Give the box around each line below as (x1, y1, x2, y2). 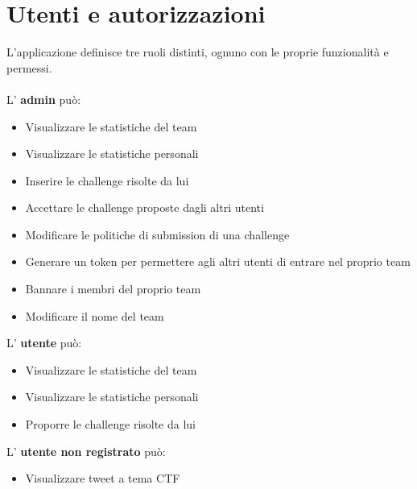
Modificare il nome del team (25, 307, 164, 324)
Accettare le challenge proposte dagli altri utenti (25, 199, 264, 216)
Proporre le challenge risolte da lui (25, 416, 196, 433)
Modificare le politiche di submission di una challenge (25, 226, 290, 242)
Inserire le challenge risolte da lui (25, 172, 189, 189)
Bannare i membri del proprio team (25, 280, 201, 297)
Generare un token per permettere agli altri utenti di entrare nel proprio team (25, 253, 411, 270)
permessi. (6, 59, 52, 76)
